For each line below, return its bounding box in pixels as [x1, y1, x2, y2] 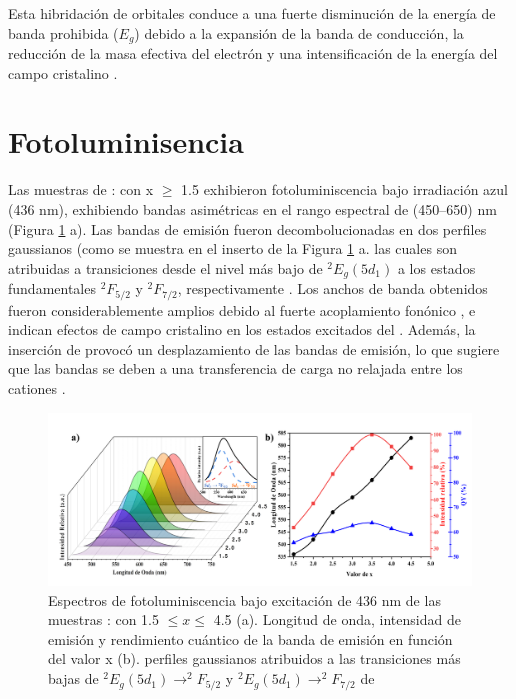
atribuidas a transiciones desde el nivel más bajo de [8, 257, 323, 278]
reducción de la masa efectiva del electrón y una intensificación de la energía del [8, 43, 498, 64]
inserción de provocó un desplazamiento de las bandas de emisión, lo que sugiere [8, 338, 500, 359]
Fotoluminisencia [8, 121, 244, 162]
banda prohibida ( [8, 22, 119, 43]
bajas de [48, 668, 99, 689]
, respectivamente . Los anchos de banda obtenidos [177, 278, 488, 299]
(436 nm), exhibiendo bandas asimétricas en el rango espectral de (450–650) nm [8, 198, 497, 219]
